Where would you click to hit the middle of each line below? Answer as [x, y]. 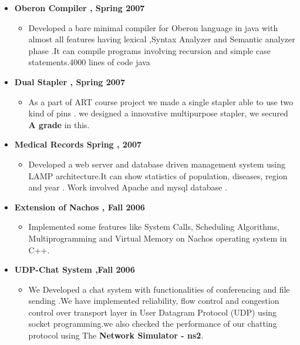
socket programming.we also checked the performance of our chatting [153, 324]
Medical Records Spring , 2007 [78, 144]
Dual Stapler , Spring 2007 [70, 81]
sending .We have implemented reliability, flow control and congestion [154, 301]
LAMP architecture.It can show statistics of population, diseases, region [158, 175]
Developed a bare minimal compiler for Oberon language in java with [153, 27]
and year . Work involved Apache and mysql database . [128, 187]
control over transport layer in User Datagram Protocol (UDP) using [153, 312]
